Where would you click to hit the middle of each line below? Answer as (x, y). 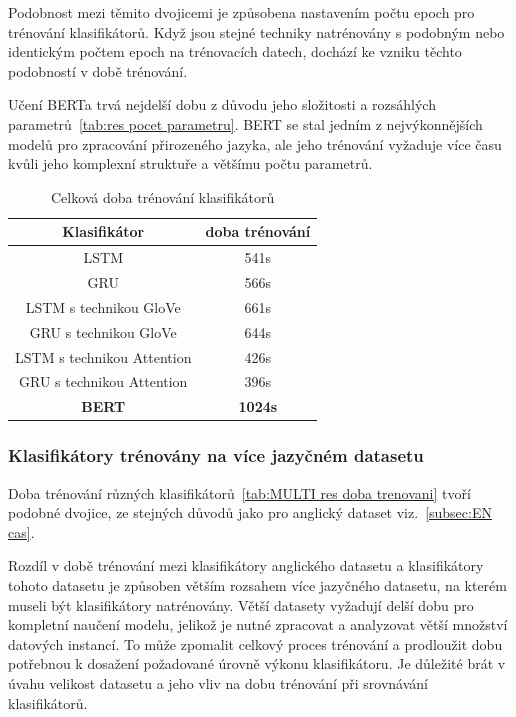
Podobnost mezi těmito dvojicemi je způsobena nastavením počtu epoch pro (241, 12)
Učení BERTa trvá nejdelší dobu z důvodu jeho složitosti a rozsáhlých (222, 104)
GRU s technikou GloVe (103, 331)
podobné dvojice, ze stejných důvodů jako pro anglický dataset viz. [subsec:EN (250, 512)
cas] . (21, 531)
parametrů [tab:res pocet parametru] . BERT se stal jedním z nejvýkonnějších (245, 123)
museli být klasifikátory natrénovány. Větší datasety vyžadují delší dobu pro (241, 604)
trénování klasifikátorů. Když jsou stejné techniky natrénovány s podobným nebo (256, 31)
